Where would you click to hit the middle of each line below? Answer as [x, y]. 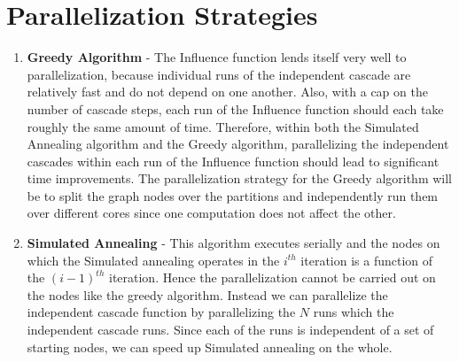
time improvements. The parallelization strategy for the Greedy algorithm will [240, 178]
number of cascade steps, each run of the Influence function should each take [235, 108]
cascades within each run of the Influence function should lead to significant [233, 161]
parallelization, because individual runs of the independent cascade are [219, 74]
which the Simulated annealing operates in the [153, 260]
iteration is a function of [367, 260]
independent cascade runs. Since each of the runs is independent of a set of [230, 330]
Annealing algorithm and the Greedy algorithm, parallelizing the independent [238, 144]
